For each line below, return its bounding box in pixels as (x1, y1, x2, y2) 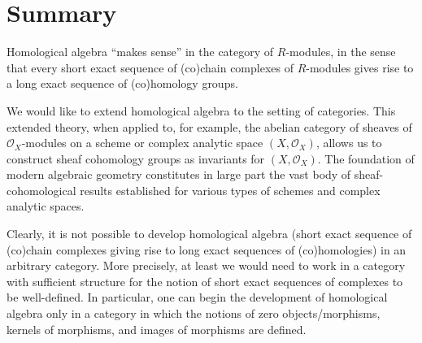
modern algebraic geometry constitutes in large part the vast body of (7, 166, 351, 183)
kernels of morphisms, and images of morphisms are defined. (7, 320, 307, 337)
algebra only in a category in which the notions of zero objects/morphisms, (7, 305, 381, 322)
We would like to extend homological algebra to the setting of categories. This (7, 102, 396, 119)
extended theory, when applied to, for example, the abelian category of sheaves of (7, 118, 412, 135)
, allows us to (315, 134, 382, 151)
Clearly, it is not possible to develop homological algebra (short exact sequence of (7, 225, 412, 242)
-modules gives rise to (306, 59, 414, 76)
